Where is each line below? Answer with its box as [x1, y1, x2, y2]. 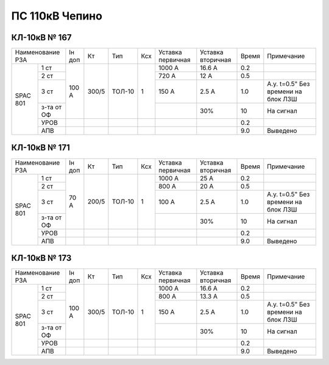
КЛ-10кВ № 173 [11, 253, 72, 263]
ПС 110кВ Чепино [11, 9, 103, 23]
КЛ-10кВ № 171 [11, 143, 70, 153]
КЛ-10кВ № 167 [11, 32, 73, 43]
